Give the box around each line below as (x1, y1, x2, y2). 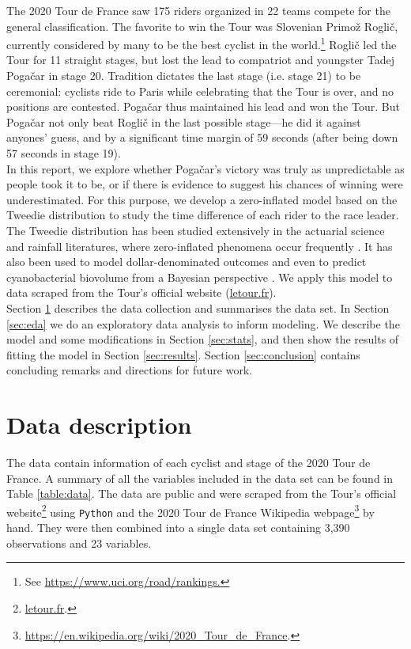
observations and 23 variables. (6, 534, 152, 551)
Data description (6, 408, 192, 441)
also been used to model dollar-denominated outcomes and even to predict (6, 253, 367, 270)
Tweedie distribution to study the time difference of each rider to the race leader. (6, 207, 399, 223)
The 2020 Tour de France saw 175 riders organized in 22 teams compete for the (6, 2, 390, 18)
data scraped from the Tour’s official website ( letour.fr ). (6, 284, 277, 301)
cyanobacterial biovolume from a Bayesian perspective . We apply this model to (6, 268, 393, 285)
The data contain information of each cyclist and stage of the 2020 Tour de (6, 454, 371, 471)
